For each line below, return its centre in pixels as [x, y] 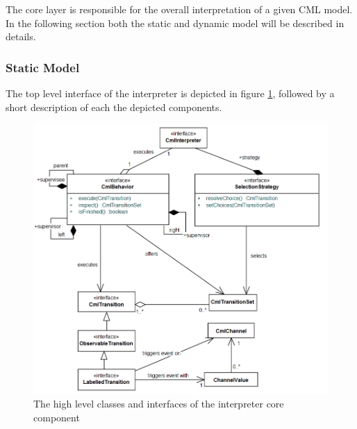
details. [21, 36]
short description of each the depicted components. [114, 107]
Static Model [43, 67]
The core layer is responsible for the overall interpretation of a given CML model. [179, 9]
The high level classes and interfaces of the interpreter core [159, 404]
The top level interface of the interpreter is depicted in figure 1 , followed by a [170, 93]
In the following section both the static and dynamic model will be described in [175, 23]
